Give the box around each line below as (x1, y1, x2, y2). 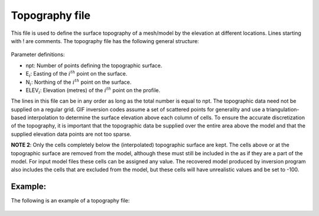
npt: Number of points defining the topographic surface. (25, 62, 162, 69)
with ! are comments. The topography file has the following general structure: (11, 37, 199, 44)
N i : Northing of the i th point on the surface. (25, 77, 132, 87)
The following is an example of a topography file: (11, 197, 130, 204)
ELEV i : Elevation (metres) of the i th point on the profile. (25, 86, 161, 95)
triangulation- (266, 106, 300, 113)
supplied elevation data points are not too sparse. (11, 130, 132, 138)
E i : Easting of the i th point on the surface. (25, 70, 128, 78)
